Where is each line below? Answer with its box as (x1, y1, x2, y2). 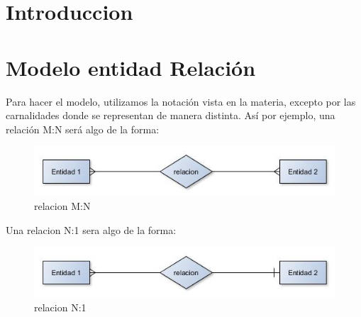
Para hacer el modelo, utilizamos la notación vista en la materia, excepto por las (6, 94, 356, 109)
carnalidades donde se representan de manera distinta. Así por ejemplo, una (6, 108, 335, 123)
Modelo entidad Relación (6, 52, 256, 82)
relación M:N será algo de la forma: (6, 121, 160, 136)
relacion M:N (34, 199, 91, 213)
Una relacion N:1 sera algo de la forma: (6, 222, 177, 237)
